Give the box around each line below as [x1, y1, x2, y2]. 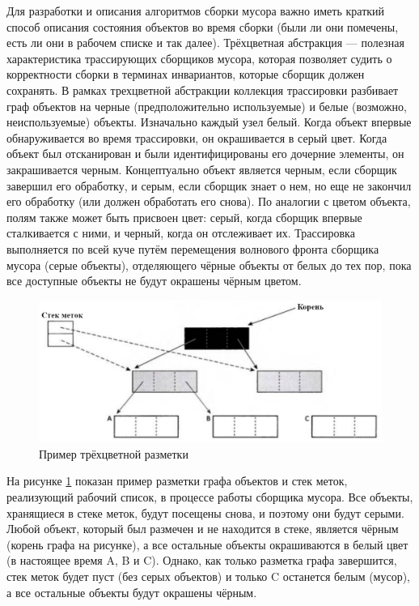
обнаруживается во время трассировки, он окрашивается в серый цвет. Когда [6, 129, 387, 146]
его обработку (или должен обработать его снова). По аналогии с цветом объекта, [6, 193, 411, 210]
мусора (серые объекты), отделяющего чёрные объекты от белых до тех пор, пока [6, 256, 412, 273]
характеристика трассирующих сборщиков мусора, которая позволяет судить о [6, 49, 392, 66]
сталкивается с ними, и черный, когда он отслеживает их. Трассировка [6, 224, 355, 241]
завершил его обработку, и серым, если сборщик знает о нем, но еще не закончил [6, 177, 412, 194]
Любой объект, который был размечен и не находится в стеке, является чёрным [6, 520, 399, 537]
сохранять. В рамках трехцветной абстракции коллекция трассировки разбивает [6, 81, 399, 98]
